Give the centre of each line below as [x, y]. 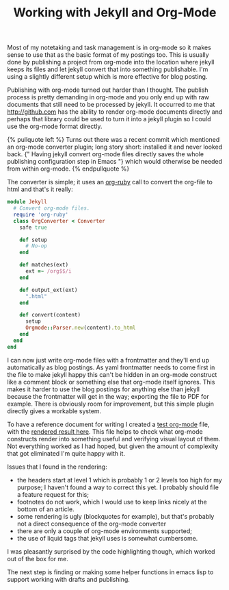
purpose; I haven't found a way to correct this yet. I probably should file [118, 487]
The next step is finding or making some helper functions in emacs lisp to [110, 572]
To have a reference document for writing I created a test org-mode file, [108, 424]
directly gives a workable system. [54, 411]
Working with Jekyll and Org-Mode [115, 13]
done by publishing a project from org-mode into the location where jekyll [111, 62]
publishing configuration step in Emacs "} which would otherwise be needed [115, 162]
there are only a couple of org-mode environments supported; [105, 531]
